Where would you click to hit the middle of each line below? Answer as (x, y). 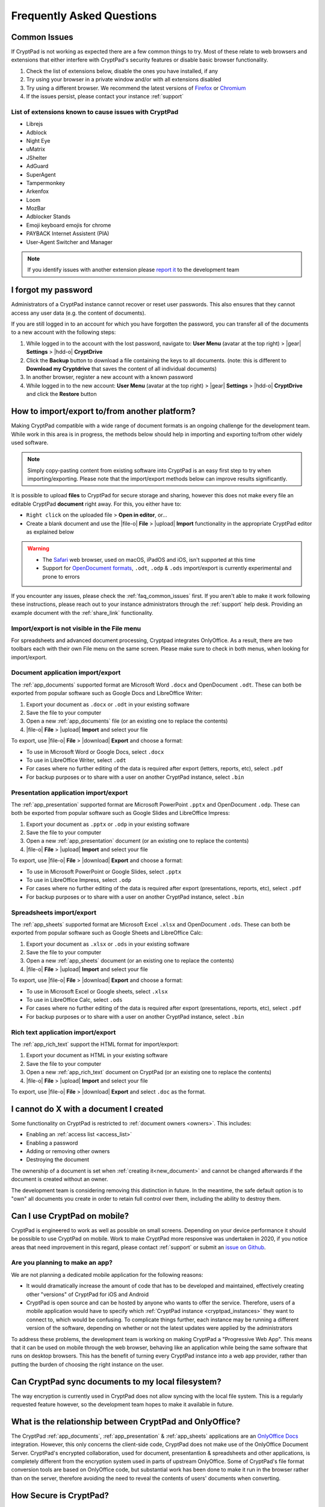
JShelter (37, 157)
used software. (30, 442)
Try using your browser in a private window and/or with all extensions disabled (124, 80)
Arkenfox (38, 191)
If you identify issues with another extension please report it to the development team (133, 270)
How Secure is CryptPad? (60, 1495)
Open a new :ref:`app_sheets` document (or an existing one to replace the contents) (130, 961)
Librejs (35, 124)
